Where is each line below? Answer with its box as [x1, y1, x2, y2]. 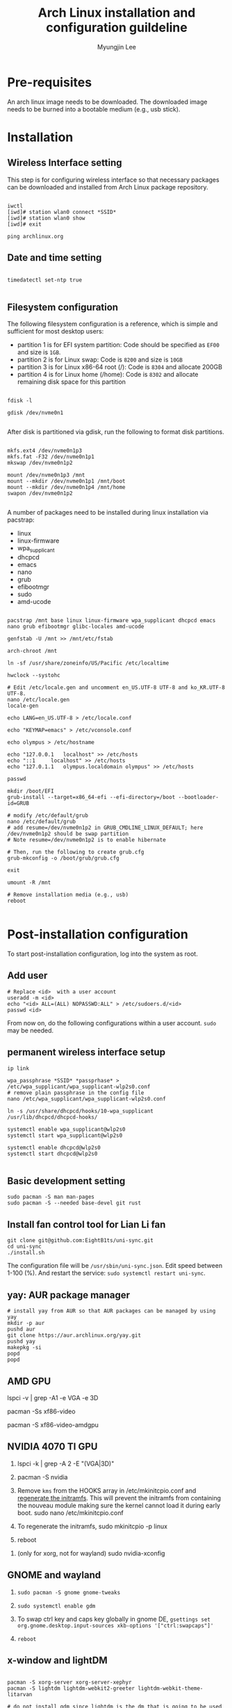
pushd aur [7, 1326, 36, 1333]
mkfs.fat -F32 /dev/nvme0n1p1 [7, 453, 95, 460]
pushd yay [7, 1338, 36, 1345]
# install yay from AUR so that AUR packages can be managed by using [7, 1307, 216, 1314]
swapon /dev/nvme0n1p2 [7, 490, 73, 497]
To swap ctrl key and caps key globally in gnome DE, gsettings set [17, 1615, 210, 1623]
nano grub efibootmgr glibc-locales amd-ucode [7, 623, 144, 630]
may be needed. [7, 1026, 54, 1034]
